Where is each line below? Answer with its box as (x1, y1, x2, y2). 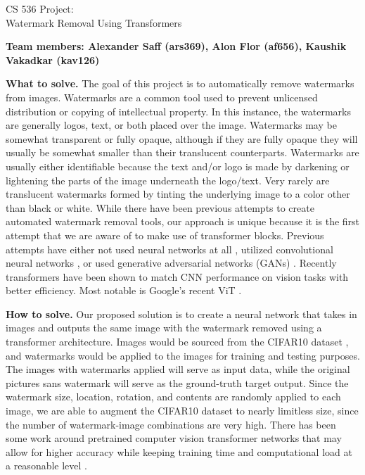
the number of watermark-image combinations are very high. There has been (6, 417, 336, 431)
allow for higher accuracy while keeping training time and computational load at (6, 444, 352, 459)
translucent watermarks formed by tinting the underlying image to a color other (6, 186, 350, 201)
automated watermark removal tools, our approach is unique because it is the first (6, 214, 360, 229)
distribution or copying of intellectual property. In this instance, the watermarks (6, 103, 351, 118)
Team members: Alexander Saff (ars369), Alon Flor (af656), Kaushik (6, 39, 347, 53)
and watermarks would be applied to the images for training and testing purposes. (6, 348, 360, 362)
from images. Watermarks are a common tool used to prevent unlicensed (6, 89, 318, 104)
